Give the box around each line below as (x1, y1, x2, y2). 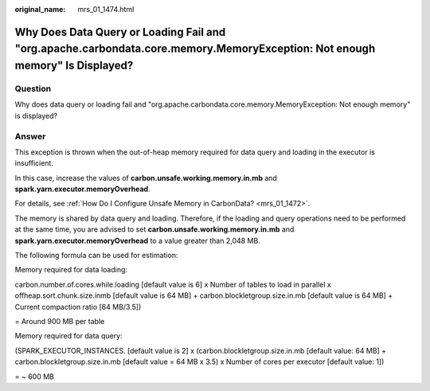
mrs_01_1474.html (77, 5, 135, 14)
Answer (14, 131, 46, 142)
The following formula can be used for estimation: (14, 251, 178, 260)
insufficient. (14, 158, 53, 168)
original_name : (14, 5, 66, 14)
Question (14, 83, 52, 94)
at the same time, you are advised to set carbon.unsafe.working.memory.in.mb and (14, 225, 295, 234)
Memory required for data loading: (14, 265, 127, 275)
